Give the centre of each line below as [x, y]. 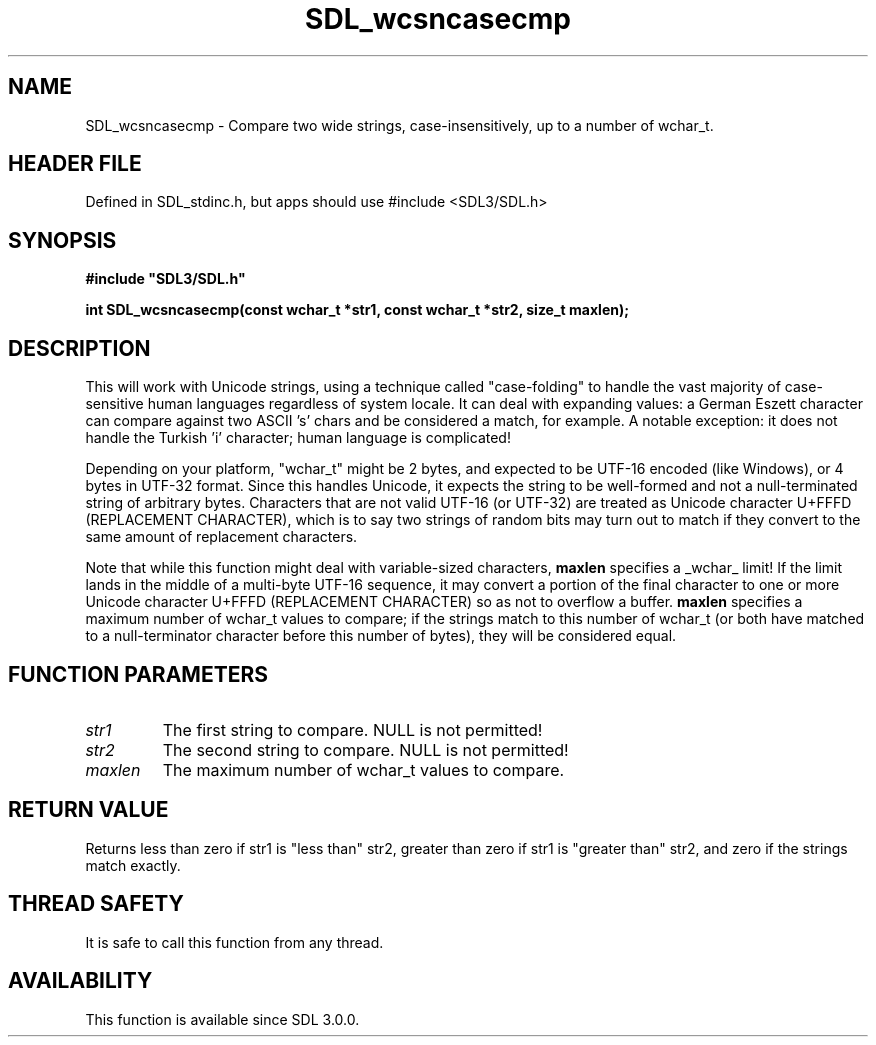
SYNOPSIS [62, 240]
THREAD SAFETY [96, 904]
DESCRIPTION [79, 348]
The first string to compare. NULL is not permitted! [352, 729]
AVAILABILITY [80, 981]
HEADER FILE [75, 164]
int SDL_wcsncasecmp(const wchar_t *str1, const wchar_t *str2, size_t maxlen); [357, 310]
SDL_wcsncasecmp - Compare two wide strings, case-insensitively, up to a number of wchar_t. [399, 125]
